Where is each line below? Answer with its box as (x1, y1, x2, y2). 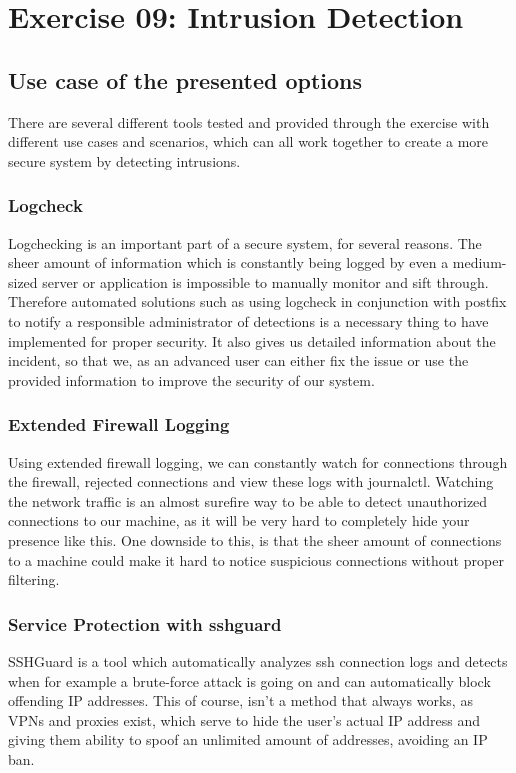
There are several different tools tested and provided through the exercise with (8, 111, 490, 132)
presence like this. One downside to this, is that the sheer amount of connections (8, 529, 502, 550)
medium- (452, 252, 507, 273)
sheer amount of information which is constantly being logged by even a (8, 252, 449, 273)
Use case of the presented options (8, 64, 363, 95)
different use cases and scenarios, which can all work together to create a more (8, 131, 489, 152)
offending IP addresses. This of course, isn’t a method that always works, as (8, 690, 473, 711)
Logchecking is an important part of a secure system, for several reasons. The (8, 232, 482, 253)
